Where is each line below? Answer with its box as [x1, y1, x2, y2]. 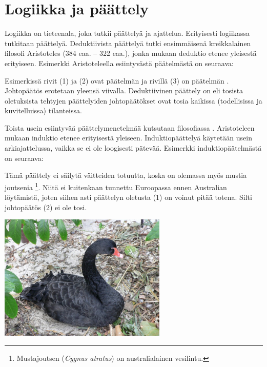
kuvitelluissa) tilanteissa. [5, 105, 82, 116]
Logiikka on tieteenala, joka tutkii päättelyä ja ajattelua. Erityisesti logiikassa [5, 28, 250, 38]
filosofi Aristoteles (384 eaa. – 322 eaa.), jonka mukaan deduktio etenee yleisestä [5, 48, 257, 58]
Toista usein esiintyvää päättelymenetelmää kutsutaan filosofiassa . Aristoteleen [5, 122, 255, 133]
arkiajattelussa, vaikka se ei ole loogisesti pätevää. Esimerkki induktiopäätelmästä [5, 142, 262, 153]
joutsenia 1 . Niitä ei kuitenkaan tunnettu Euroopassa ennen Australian [5, 180, 227, 192]
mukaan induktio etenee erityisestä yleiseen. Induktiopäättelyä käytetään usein [5, 132, 252, 143]
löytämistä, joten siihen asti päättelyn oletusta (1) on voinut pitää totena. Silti [5, 192, 252, 202]
